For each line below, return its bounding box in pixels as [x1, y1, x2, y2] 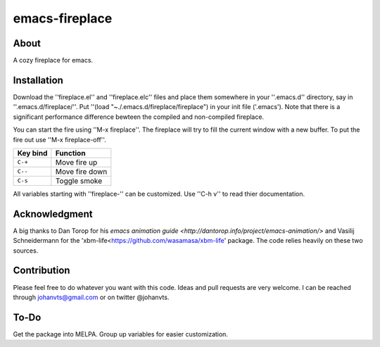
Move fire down [55, 166, 108, 176]
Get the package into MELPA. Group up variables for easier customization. [13, 329, 229, 338]
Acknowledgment [13, 208, 93, 220]
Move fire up [55, 157, 98, 167]
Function [55, 148, 86, 158]
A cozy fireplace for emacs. [13, 56, 94, 65]
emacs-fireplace [13, 11, 113, 26]
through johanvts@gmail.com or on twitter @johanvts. [13, 293, 170, 301]
